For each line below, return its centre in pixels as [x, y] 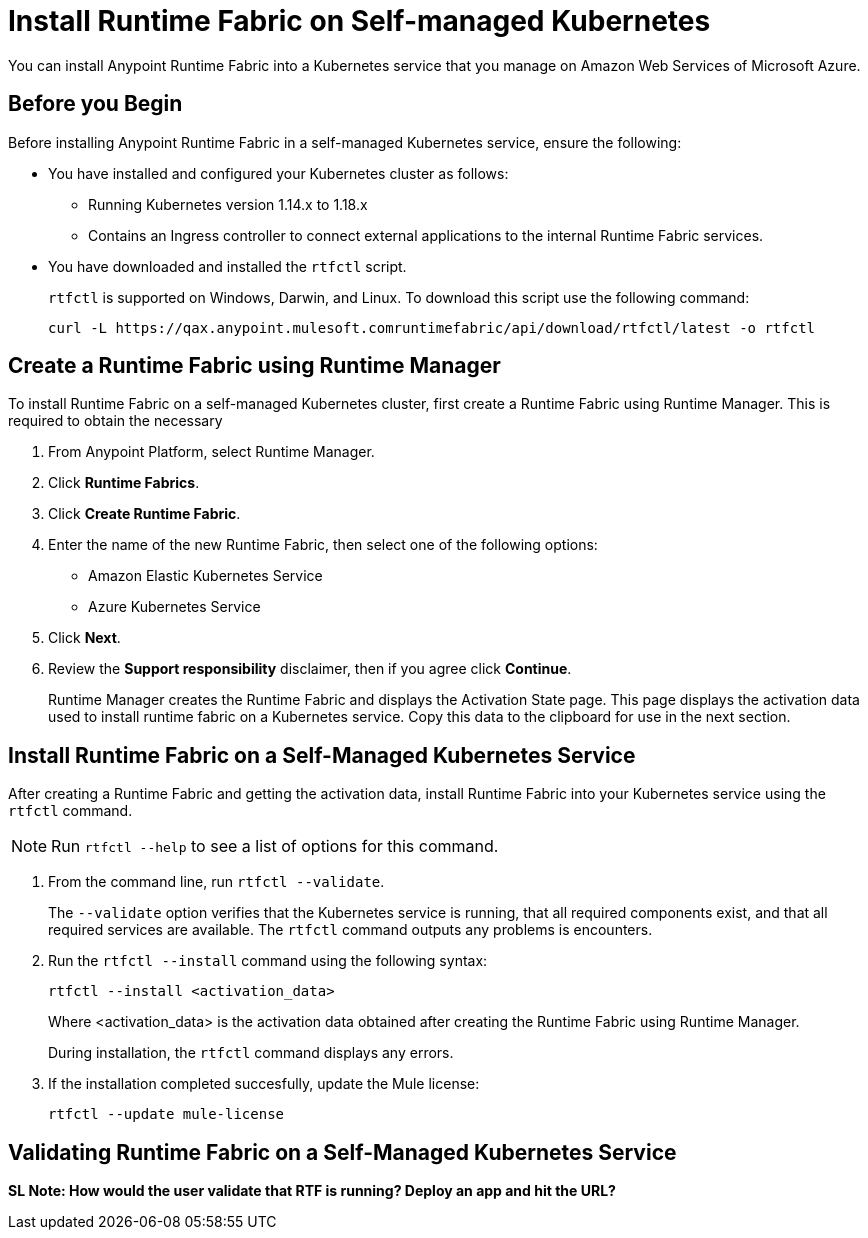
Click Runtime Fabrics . [124, 483]
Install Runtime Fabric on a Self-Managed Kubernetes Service [322, 755]
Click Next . [84, 638]
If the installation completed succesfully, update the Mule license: [264, 1084]
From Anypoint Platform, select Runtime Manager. [211, 452]
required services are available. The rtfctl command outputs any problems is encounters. [350, 930]
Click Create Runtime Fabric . [144, 514]
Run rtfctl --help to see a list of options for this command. [275, 846]
